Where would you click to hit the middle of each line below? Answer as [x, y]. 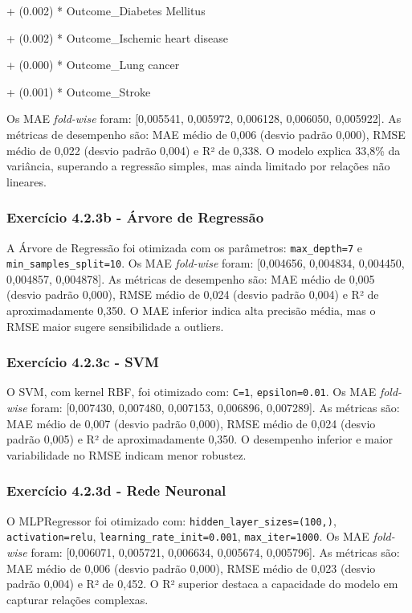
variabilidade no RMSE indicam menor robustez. [126, 454]
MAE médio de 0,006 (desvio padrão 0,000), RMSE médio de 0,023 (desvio [191, 568]
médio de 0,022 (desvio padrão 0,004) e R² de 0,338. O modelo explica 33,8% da [204, 150]
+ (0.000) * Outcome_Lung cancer [93, 65]
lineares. [27, 181]
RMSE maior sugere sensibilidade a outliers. [115, 326]
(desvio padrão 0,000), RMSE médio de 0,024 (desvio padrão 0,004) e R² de [193, 294]
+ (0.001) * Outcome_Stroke [79, 91]
